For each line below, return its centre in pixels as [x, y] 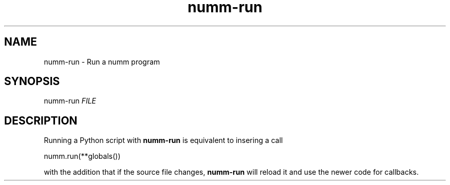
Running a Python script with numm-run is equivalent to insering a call [163, 140]
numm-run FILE [70, 101]
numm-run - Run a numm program [102, 61]
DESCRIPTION [41, 120]
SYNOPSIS [32, 81]
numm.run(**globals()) [82, 156]
